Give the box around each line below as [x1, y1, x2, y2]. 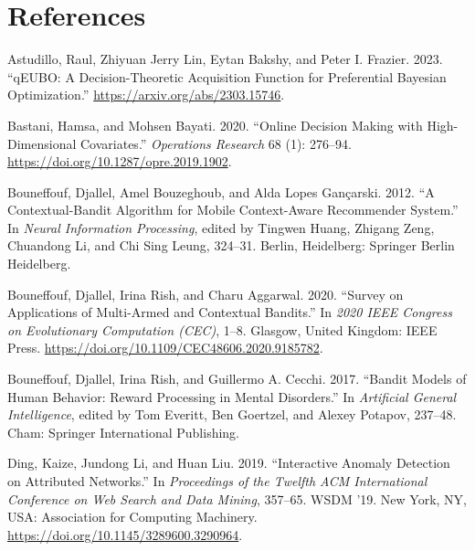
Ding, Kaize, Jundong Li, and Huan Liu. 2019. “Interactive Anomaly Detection [7, 453, 450, 472]
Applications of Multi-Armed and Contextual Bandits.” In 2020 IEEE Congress [7, 302, 452, 322]
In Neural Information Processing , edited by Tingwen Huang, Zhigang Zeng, [7, 217, 435, 237]
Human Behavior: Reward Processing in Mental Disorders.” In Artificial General [7, 387, 457, 406]
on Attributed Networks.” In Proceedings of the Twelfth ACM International [7, 472, 427, 490]
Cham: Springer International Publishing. [7, 422, 240, 441]
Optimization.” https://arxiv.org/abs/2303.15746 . [7, 85, 285, 104]
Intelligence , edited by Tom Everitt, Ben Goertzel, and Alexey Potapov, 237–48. [7, 405, 457, 424]
